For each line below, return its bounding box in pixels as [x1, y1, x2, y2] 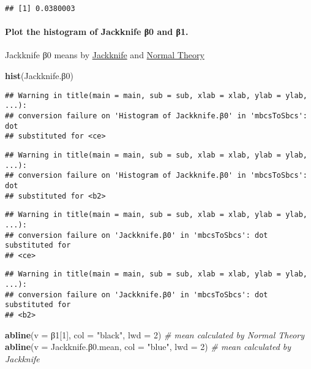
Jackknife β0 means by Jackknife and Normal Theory [5, 48, 204, 61]
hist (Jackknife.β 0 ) [5, 69, 73, 82]
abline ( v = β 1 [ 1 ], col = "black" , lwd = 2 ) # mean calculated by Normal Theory [5, 328, 305, 341]
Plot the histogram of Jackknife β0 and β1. [5, 25, 189, 38]
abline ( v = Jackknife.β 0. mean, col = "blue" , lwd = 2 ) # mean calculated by [5, 340, 291, 353]
